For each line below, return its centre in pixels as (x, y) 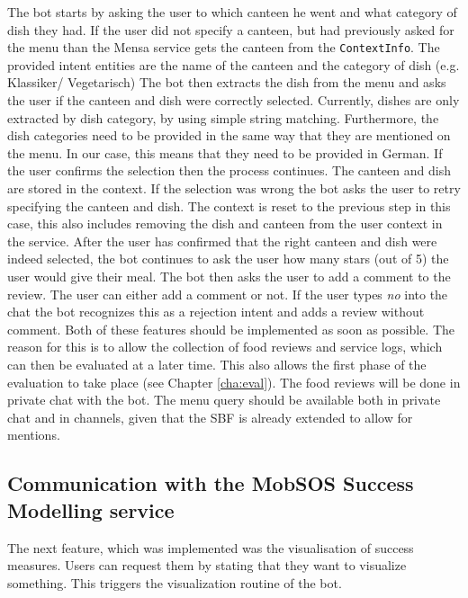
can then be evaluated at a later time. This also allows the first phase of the (217, 364)
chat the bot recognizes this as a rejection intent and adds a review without (216, 312)
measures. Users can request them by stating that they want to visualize (207, 565)
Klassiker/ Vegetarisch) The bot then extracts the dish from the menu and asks (227, 82)
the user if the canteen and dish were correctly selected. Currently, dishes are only (234, 100)
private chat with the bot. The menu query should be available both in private (224, 400)
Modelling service (91, 509)
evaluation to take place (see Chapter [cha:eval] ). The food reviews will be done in (234, 382)
